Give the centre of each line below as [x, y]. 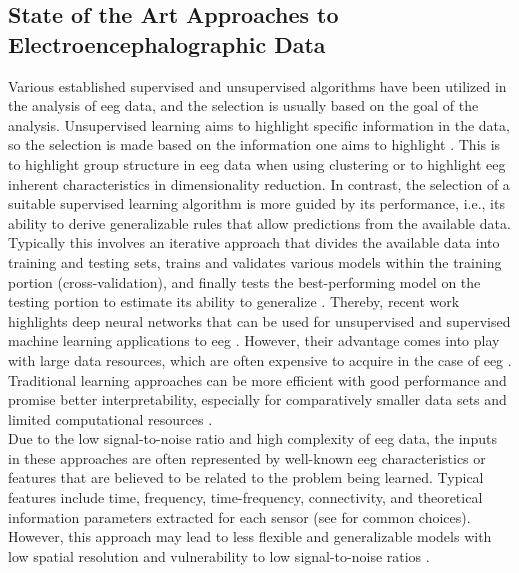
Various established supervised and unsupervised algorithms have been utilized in [257, 85]
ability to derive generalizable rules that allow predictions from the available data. [259, 222]
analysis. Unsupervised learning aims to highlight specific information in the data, [259, 124]
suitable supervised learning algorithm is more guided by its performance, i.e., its [256, 203]
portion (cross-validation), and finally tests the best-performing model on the [244, 281]
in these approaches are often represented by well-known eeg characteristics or [247, 457]
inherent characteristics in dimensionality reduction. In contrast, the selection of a [259, 183]
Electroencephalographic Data [167, 43]
